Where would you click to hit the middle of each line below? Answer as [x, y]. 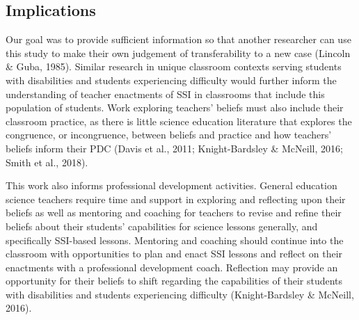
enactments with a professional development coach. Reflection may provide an [172, 267]
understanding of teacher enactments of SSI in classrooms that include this [165, 94]
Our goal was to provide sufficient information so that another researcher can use [178, 39]
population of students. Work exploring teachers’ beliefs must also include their [175, 107]
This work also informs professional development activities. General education [171, 185]
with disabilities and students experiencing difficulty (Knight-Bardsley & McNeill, [180, 294]
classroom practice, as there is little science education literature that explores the [179, 121]
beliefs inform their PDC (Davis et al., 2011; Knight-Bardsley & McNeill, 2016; [174, 148]
